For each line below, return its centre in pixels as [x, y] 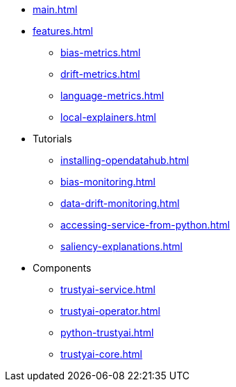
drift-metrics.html [100, 74]
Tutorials [52, 139]
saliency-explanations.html [121, 246]
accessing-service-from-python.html [145, 225]
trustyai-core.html [102, 354]
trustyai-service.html [108, 289]
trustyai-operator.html [110, 311]
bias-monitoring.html [108, 182]
